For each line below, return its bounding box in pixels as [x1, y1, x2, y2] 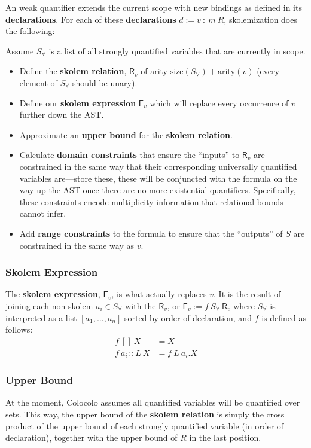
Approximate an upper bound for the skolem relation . [19, 128, 233, 141]
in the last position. [189, 431, 261, 444]
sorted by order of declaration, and [124, 311, 252, 324]
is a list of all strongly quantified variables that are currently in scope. [48, 44, 306, 57]
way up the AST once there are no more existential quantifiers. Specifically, [19, 184, 296, 196]
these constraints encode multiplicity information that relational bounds [19, 195, 283, 208]
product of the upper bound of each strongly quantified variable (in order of [5, 419, 284, 432]
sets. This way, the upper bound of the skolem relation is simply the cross [5, 408, 285, 420]
